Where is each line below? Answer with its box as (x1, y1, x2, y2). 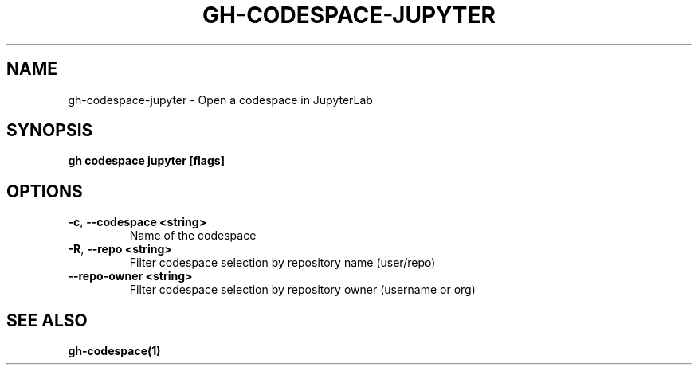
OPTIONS (6, 181, 83, 201)
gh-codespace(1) (68, 344, 161, 358)
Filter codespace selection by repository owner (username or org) (129, 283, 476, 297)
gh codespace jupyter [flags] (68, 154, 225, 168)
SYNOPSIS (6, 120, 93, 141)
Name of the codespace (129, 228, 257, 243)
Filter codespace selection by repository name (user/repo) (129, 256, 436, 270)
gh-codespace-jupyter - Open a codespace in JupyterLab (68, 92, 373, 107)
